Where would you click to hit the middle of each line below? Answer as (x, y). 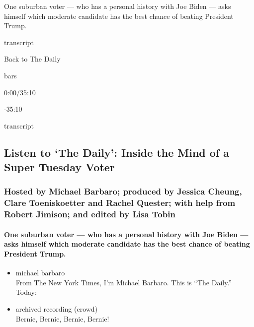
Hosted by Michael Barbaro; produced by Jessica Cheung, (123, 191)
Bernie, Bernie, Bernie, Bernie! (62, 318)
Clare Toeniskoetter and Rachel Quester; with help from (120, 203)
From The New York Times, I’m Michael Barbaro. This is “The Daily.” (124, 282)
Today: (26, 292)
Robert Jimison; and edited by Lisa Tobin (90, 214)
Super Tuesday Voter (59, 167)
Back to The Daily (32, 59)
